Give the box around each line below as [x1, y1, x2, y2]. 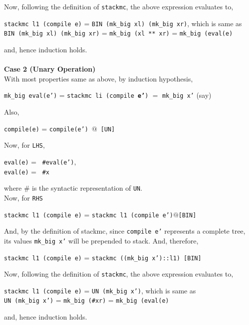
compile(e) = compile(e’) [4, 123, 88, 133]
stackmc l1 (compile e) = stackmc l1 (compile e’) [4, 209, 173, 219]
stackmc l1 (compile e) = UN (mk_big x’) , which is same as [4, 285, 196, 295]
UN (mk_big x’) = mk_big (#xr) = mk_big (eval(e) [4, 295, 169, 305]
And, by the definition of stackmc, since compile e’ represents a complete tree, [4, 226, 246, 236]
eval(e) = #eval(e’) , [4, 156, 76, 166]
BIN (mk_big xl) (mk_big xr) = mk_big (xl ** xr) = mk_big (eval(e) [4, 28, 233, 38]
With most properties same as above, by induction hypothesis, [4, 73, 193, 83]
